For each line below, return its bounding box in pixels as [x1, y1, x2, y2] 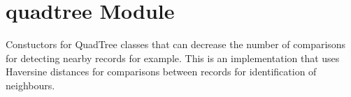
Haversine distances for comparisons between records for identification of [6, 64, 317, 79]
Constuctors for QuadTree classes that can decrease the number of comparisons [6, 37, 346, 52]
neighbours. [6, 77, 55, 92]
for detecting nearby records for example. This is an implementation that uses [6, 50, 340, 65]
